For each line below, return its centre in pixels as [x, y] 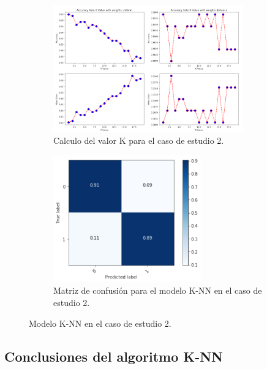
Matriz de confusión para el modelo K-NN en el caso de [158, 290]
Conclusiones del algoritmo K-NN [114, 356]
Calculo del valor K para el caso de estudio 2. [139, 140]
